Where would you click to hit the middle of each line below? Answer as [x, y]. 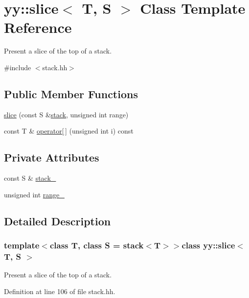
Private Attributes [52, 157]
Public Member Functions [71, 94]
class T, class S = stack [97, 245]
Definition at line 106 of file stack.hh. [60, 291]
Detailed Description [57, 221]
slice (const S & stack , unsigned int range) [66, 114]
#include [18, 67]
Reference [38, 27]
